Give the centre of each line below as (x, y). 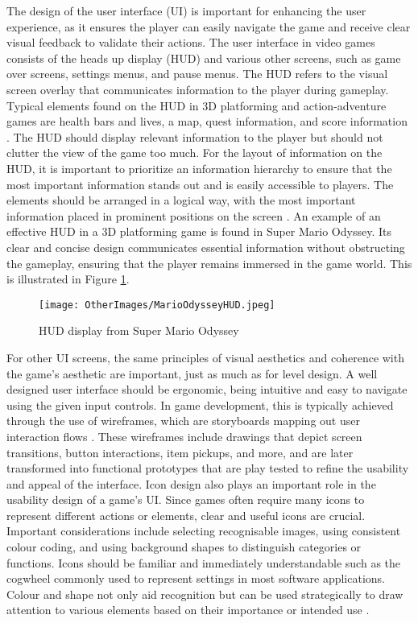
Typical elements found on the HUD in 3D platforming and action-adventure (197, 105)
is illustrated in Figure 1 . (68, 279)
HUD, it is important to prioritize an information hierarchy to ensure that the (199, 168)
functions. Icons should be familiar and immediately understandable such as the (204, 562)
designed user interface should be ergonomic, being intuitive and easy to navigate (207, 389)
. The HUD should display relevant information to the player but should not (195, 136)
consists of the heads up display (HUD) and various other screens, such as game (204, 58)
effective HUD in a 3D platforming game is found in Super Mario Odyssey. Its (199, 231)
